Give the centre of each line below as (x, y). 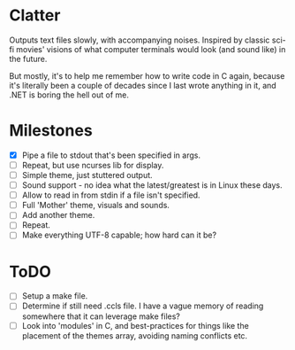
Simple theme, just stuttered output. (87, 175)
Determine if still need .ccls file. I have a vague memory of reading (143, 306)
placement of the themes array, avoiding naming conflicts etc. (135, 335)
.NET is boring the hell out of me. (69, 95)
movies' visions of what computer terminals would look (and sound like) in (151, 49)
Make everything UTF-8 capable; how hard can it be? (119, 235)
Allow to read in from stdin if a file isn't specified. (111, 195)
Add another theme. (58, 215)
